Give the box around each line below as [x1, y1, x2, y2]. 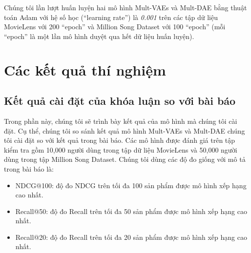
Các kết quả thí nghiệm [4, 59, 166, 79]
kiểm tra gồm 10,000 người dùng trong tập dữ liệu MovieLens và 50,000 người [4, 144, 237, 155]
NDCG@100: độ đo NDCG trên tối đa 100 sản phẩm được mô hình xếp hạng [15, 180, 247, 190]
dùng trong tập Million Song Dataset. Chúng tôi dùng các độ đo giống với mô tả [4, 154, 246, 164]
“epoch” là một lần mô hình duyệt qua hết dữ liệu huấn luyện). [4, 31, 194, 41]
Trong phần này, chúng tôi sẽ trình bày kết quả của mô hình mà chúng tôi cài [4, 116, 237, 126]
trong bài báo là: [4, 163, 54, 174]
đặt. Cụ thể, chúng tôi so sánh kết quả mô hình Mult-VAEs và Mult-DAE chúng [4, 125, 245, 136]
